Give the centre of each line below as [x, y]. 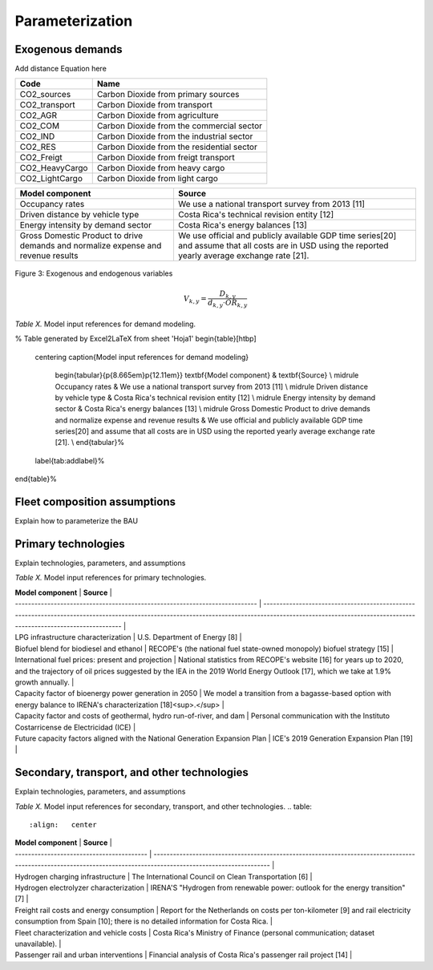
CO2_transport [47, 105]
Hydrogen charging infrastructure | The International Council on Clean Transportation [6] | [164, 876]
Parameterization [74, 21]
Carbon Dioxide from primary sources [168, 95]
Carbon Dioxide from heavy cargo [161, 168]
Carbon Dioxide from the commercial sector [179, 126]
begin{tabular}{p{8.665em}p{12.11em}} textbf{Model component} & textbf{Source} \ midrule [207, 375]
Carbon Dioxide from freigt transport [166, 158]
